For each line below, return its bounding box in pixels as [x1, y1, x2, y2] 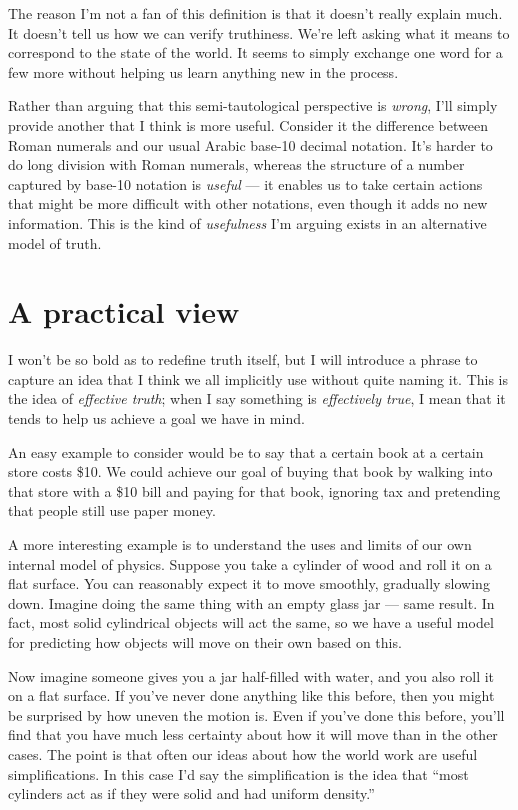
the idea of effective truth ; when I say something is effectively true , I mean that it [8, 388, 506, 409]
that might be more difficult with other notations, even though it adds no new [8, 193, 488, 214]
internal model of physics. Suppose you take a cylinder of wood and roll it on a [8, 553, 492, 574]
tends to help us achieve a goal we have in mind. [8, 408, 305, 429]
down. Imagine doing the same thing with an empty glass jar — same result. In [8, 592, 495, 613]
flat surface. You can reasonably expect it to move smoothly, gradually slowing [8, 573, 490, 594]
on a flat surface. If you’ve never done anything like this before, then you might [8, 685, 495, 706]
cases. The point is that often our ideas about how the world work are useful [8, 743, 478, 764]
